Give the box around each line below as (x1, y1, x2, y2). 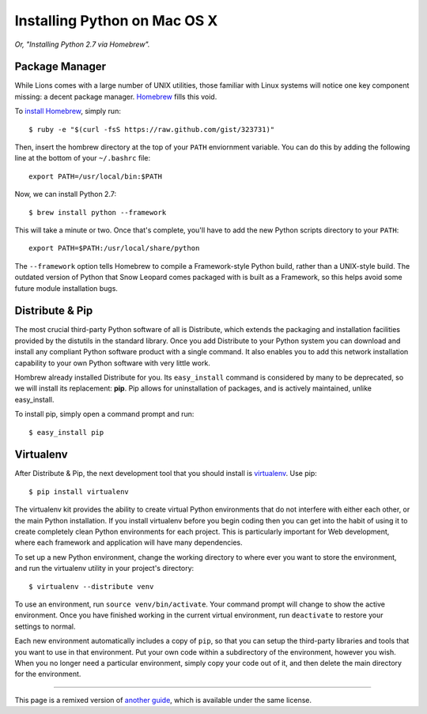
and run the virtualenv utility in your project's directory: (14, 564, 195, 573)
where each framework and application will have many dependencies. (14, 538, 243, 547)
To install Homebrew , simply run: (14, 107, 122, 116)
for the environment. (14, 669, 81, 679)
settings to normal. (14, 621, 76, 631)
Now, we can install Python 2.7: (14, 190, 117, 199)
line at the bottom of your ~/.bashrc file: (14, 153, 151, 163)
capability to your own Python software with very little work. (14, 358, 211, 368)
